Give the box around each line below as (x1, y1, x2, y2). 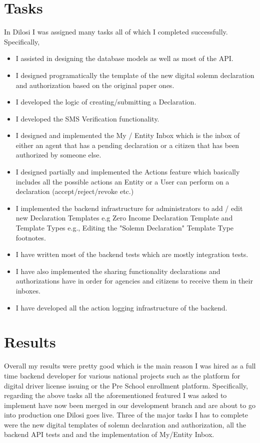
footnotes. (15, 232, 46, 242)
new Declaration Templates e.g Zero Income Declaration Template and (15, 212, 233, 223)
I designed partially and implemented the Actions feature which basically (15, 166, 240, 177)
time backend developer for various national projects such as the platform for (4, 370, 240, 380)
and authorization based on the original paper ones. (15, 79, 174, 90)
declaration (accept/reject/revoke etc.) (15, 186, 134, 196)
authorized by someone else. (15, 149, 101, 160)
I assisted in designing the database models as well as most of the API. (15, 53, 233, 63)
